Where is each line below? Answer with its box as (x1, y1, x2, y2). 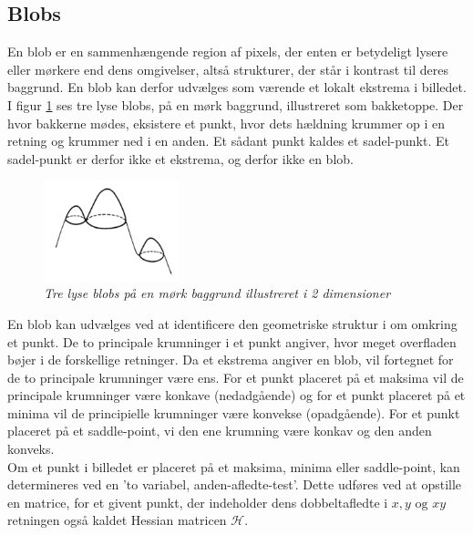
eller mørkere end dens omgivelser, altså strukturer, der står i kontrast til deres (7, 59, 448, 78)
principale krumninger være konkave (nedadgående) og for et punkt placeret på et (7, 386, 466, 405)
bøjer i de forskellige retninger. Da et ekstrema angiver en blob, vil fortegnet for (7, 350, 454, 369)
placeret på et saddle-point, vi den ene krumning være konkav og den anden (7, 421, 432, 440)
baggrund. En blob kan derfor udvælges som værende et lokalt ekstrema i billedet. (7, 77, 467, 97)
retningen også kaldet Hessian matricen (7, 510, 227, 530)
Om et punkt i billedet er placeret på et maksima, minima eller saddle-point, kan (7, 457, 460, 476)
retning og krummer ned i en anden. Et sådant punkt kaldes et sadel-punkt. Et (7, 131, 449, 150)
